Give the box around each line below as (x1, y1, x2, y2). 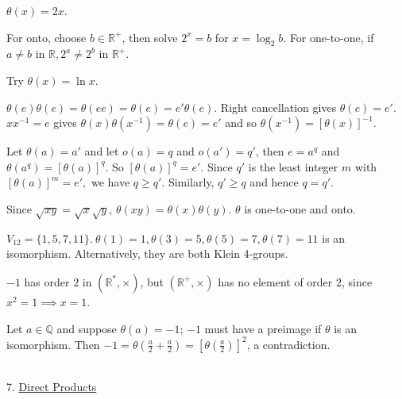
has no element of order (218, 273, 333, 290)
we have (91, 174, 130, 190)
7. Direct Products (6, 378, 97, 395)
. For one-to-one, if (283, 29, 374, 45)
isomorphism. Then (6, 336, 100, 352)
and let (84, 143, 119, 159)
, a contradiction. (246, 336, 330, 352)
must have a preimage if (204, 320, 322, 336)
